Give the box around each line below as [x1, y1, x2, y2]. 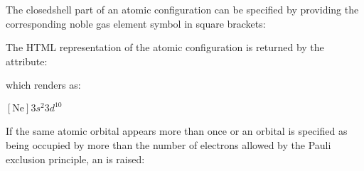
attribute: [6, 53, 48, 68]
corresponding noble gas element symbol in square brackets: [6, 16, 266, 31]
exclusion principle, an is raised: [6, 151, 145, 166]
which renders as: [6, 77, 81, 92]
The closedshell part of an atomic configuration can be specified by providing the [6, 2, 359, 16]
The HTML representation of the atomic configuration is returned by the [6, 40, 324, 55]
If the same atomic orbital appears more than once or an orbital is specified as [6, 123, 348, 138]
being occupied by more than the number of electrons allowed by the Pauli [6, 138, 331, 153]
